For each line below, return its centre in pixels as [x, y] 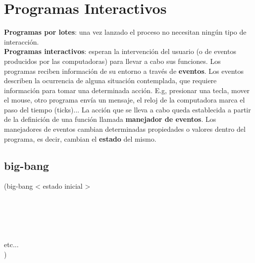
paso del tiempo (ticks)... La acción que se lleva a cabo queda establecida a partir [127, 109]
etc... [11, 244]
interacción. [22, 41]
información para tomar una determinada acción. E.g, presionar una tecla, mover [127, 90]
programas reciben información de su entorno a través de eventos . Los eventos [124, 71]
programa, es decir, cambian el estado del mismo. [80, 138]
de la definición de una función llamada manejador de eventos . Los [110, 119]
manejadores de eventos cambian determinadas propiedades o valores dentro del [125, 129]
